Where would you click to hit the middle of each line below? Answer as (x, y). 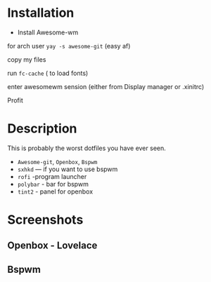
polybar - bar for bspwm (53, 184)
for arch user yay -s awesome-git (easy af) (69, 46)
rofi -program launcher (52, 176)
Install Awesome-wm (48, 32)
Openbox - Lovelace (52, 246)
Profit (15, 100)
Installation (41, 13)
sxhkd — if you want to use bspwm (68, 169)
